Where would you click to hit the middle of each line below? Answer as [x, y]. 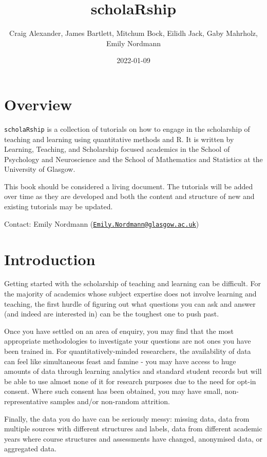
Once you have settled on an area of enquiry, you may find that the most [119, 331]
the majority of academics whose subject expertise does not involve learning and [130, 294]
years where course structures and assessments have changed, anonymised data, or [133, 438]
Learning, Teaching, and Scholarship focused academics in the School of [117, 149]
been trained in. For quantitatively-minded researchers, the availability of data [128, 351]
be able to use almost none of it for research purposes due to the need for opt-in [130, 381]
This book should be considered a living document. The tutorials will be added [129, 186]
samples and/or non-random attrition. [110, 401]
